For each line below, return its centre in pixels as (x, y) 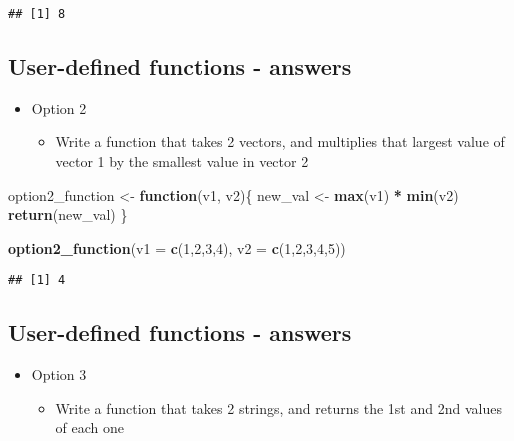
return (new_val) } (68, 214)
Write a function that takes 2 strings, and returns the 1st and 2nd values (278, 407)
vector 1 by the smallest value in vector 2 (182, 161)
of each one (90, 427)
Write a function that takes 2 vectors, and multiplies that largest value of (280, 141)
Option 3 (59, 374)
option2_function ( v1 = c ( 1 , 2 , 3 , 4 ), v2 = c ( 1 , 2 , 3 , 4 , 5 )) (177, 247)
